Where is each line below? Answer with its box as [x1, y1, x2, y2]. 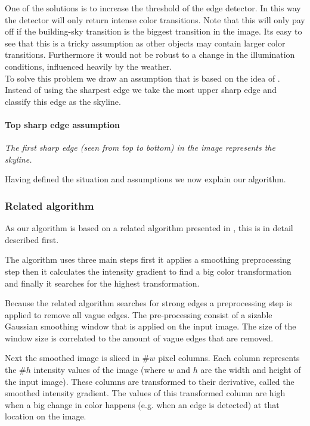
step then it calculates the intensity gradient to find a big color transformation [5, 265, 292, 277]
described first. [5, 233, 59, 245]
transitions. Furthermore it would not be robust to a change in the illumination [5, 48, 295, 61]
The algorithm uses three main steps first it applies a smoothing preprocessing [5, 253, 291, 266]
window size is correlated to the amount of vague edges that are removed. [5, 331, 274, 344]
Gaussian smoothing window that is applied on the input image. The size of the [5, 320, 296, 332]
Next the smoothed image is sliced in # [5, 352, 150, 364]
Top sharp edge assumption [5, 118, 120, 130]
